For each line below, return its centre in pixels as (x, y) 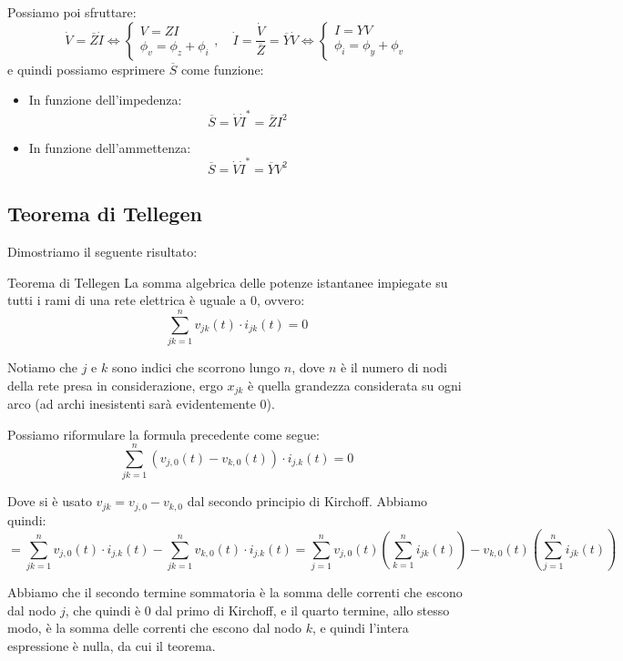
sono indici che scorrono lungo (196, 366)
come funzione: (222, 69)
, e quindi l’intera (360, 628)
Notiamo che (42, 366)
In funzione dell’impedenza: (105, 100)
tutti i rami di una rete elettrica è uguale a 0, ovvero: (156, 300)
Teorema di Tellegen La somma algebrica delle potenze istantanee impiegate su (228, 282)
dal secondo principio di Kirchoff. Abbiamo (307, 501)
